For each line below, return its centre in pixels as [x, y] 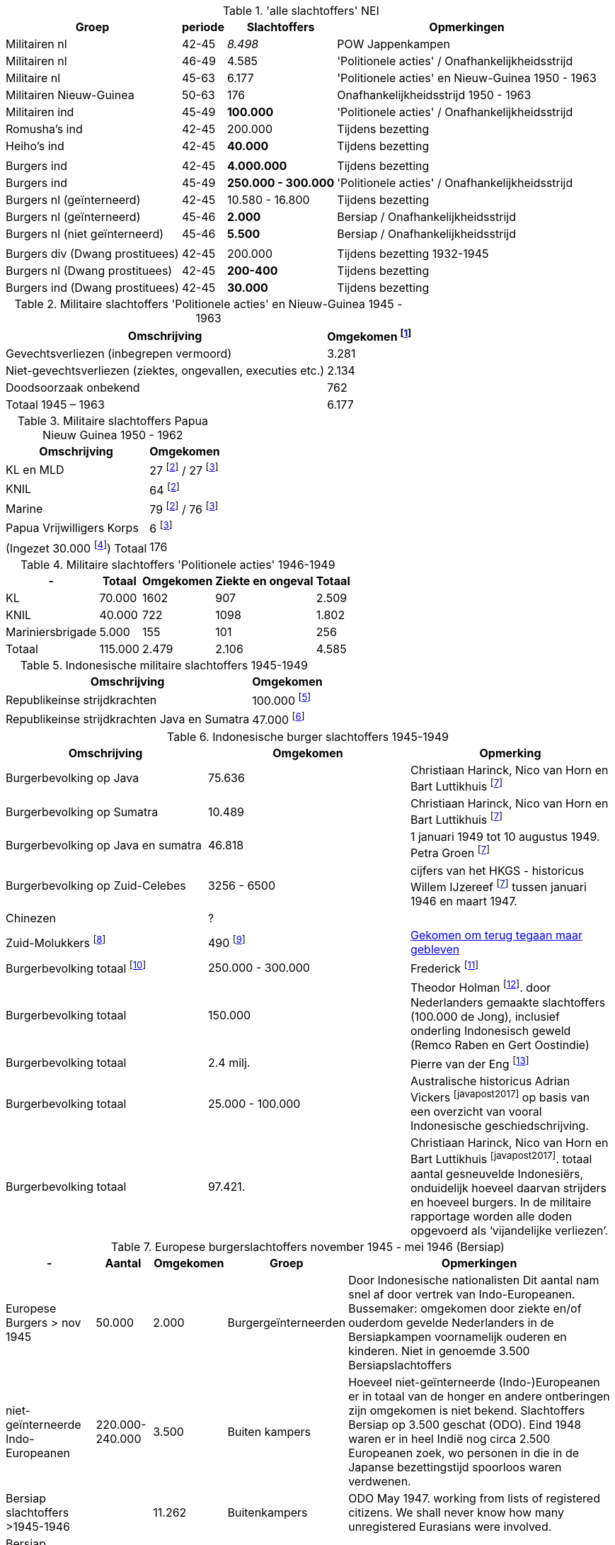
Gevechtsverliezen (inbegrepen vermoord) [119, 354]
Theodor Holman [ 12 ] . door [481, 987]
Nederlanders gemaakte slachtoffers [508, 1002]
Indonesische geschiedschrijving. [499, 1126]
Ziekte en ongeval [264, 581]
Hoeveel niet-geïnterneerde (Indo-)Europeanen [474, 1382]
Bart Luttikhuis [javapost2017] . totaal [501, 1158]
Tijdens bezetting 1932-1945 [413, 254]
